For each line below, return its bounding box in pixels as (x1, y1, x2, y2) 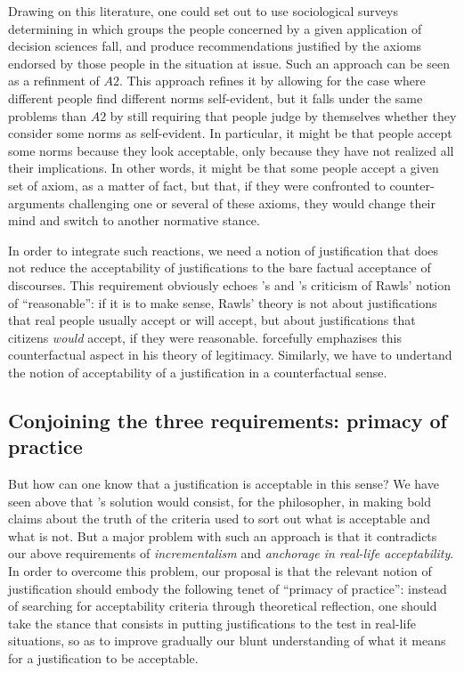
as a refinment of (8, 71, 100, 90)
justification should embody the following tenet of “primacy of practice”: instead (8, 579, 447, 597)
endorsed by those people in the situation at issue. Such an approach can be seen (8, 53, 450, 72)
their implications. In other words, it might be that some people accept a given (8, 158, 439, 177)
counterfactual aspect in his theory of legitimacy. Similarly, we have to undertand (8, 345, 452, 364)
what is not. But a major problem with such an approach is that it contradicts (8, 526, 437, 545)
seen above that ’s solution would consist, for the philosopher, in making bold (8, 491, 432, 510)
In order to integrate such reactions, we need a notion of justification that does (8, 240, 439, 259)
